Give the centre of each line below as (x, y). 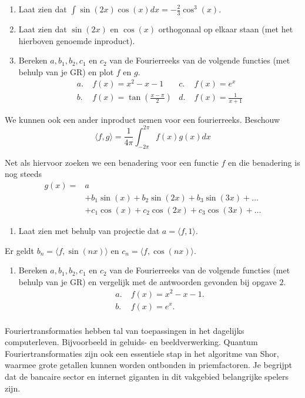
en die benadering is (264, 162)
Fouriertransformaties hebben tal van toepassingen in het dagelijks (125, 330)
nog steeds (24, 174)
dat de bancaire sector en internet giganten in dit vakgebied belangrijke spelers (147, 376)
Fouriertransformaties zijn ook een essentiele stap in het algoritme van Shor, (142, 353)
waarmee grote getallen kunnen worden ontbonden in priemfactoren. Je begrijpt (148, 365)
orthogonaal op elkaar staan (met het (226, 29)
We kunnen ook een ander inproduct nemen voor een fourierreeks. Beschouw (143, 119)
